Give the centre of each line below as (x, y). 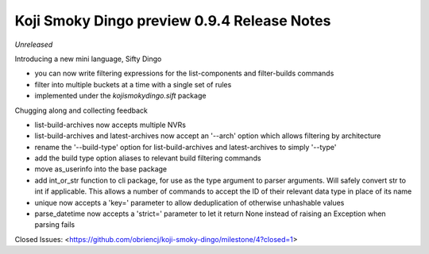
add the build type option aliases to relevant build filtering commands (148, 158)
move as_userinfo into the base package (101, 169)
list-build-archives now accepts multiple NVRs (110, 125)
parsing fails (55, 225)
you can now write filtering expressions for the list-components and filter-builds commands (184, 73)
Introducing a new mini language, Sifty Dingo (88, 59)
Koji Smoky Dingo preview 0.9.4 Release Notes (173, 21)
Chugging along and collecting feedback (81, 110)
